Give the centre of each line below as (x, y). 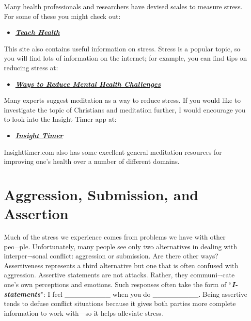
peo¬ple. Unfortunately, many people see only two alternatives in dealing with (121, 246)
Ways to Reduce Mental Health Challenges (88, 84)
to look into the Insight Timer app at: (60, 119)
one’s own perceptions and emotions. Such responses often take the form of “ (118, 284)
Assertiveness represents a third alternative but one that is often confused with (121, 265)
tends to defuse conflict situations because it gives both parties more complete (120, 303)
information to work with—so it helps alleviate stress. (84, 313)
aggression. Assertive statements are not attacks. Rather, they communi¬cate (119, 275)
